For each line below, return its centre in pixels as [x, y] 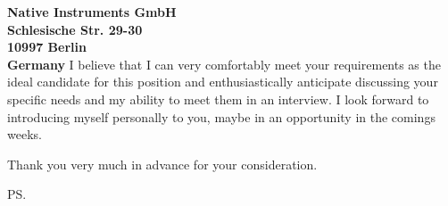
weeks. [25, 134]
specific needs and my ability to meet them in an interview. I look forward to [218, 99]
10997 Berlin [47, 47]
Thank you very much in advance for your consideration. [162, 164]
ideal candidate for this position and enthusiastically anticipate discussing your [223, 82]
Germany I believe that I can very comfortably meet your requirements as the [224, 64]
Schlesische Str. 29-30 [75, 29]
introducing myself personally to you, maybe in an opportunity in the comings [221, 116]
